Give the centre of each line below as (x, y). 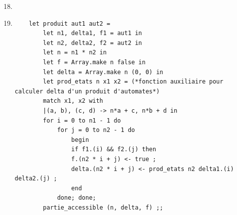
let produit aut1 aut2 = (70, 23)
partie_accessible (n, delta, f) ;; (103, 207)
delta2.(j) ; (36, 179)
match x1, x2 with (73, 101)
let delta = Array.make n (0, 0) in (103, 72)
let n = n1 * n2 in (75, 53)
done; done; (77, 198)
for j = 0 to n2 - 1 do (96, 130)
